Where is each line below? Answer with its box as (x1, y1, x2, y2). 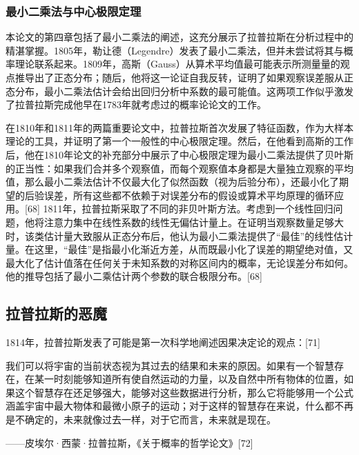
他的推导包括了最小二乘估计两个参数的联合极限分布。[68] (6, 269, 262, 283)
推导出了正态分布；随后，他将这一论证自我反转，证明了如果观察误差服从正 (14, 70, 353, 84)
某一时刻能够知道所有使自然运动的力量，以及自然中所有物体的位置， (34, 372, 344, 386)
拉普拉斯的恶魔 (6, 303, 107, 324)
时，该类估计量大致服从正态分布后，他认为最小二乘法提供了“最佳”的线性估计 (6, 228, 353, 243)
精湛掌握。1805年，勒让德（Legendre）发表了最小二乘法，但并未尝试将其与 (6, 43, 344, 57)
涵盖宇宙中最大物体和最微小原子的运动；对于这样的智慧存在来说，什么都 (6, 398, 334, 413)
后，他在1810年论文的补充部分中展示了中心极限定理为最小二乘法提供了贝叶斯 (6, 147, 353, 161)
